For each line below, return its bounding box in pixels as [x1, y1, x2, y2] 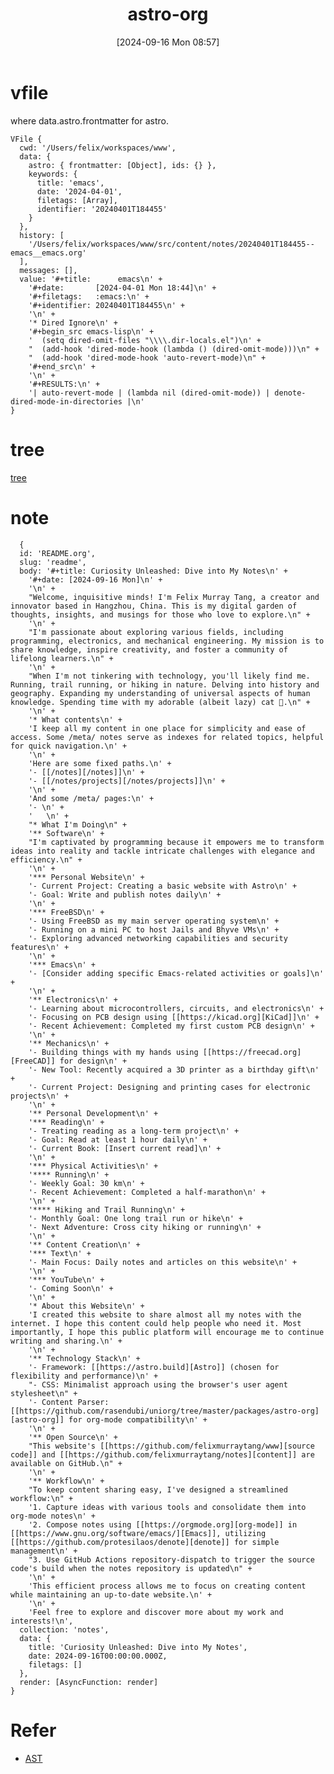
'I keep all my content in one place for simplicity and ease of [28, 723, 307, 733]
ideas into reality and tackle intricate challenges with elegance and [10, 846, 315, 856]
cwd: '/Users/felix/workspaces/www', [19, 143, 177, 153]
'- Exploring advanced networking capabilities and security [28, 933, 288, 943]
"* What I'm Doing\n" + [28, 819, 128, 830]
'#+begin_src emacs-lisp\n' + [28, 326, 155, 337]
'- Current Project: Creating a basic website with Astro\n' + [28, 881, 298, 891]
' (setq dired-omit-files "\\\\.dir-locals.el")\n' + [28, 335, 262, 345]
